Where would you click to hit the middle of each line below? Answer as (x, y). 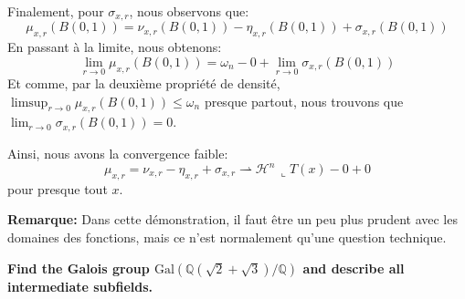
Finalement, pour (56, 11)
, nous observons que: (189, 11)
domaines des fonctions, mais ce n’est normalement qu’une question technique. (227, 237)
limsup (29, 103)
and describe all (354, 268)
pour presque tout (58, 188)
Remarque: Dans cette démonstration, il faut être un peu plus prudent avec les (232, 219)
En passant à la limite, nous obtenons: (115, 47)
